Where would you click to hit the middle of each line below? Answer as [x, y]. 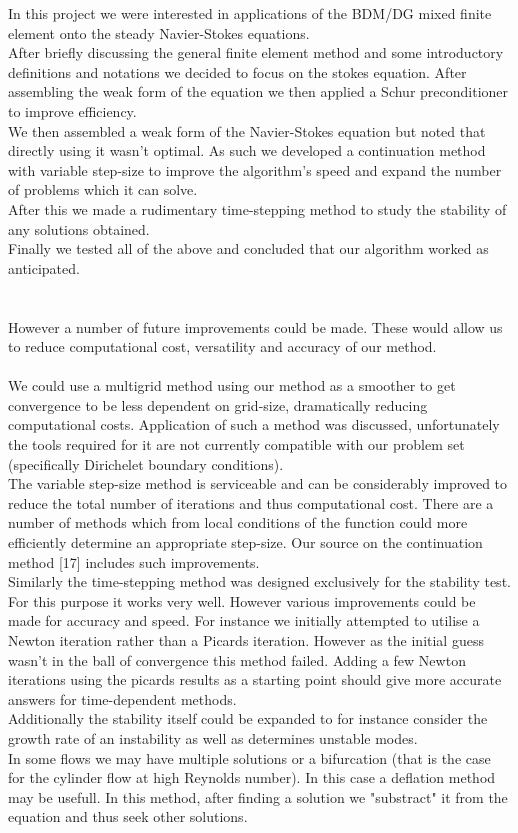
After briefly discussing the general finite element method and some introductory [256, 52]
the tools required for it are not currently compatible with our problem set [236, 444]
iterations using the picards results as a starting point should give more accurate [255, 679]
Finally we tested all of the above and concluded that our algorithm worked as [248, 248]
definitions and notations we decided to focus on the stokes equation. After [237, 71]
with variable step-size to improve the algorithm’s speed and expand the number [255, 169]
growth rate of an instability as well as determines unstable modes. [213, 737]
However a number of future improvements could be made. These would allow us [255, 326]
